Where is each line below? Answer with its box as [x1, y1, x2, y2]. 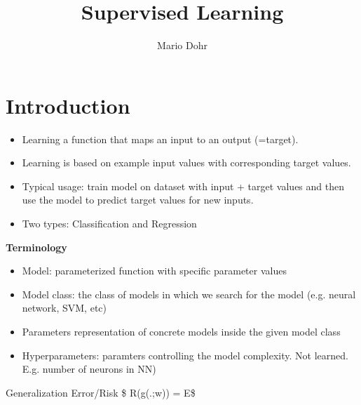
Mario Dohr [157, 38, 207, 53]
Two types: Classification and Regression [22, 216, 197, 231]
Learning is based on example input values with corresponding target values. [22, 155, 351, 170]
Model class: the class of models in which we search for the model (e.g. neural [22, 286, 356, 301]
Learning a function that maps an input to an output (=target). [22, 131, 299, 146]
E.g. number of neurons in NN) [22, 361, 156, 376]
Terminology [6, 239, 67, 254]
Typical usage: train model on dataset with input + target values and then [22, 178, 345, 193]
